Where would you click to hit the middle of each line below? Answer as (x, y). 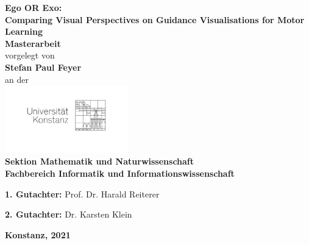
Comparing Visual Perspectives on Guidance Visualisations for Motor (155, 19)
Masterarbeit (33, 43)
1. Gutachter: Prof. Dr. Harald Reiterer (82, 194)
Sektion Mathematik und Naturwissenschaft (100, 161)
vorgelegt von (30, 55)
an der (17, 79)
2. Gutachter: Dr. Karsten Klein (69, 214)
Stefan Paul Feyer (43, 67)
